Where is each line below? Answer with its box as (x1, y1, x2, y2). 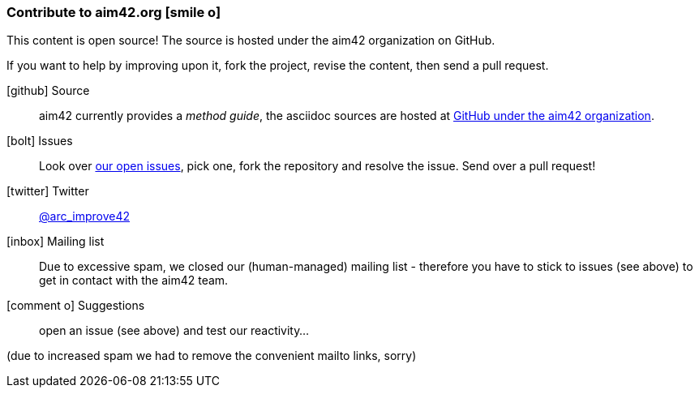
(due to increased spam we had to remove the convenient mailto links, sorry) (6, 349, 417, 363)
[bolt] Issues (6, 134, 73, 148)
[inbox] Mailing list (6, 234, 105, 249)
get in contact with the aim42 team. (39, 273, 229, 288)
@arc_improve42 (39, 209, 130, 224)
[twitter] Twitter (6, 184, 89, 199)
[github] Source (6, 84, 90, 98)
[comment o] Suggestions (6, 298, 145, 313)
